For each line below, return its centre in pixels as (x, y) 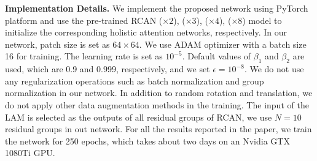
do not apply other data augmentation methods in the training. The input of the (157, 104)
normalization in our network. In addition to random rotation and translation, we (159, 93)
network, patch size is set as (57, 44)
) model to (262, 20)
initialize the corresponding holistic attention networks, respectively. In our (146, 32)
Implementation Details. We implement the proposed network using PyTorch (157, 8)
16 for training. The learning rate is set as (84, 56)
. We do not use (274, 69)
